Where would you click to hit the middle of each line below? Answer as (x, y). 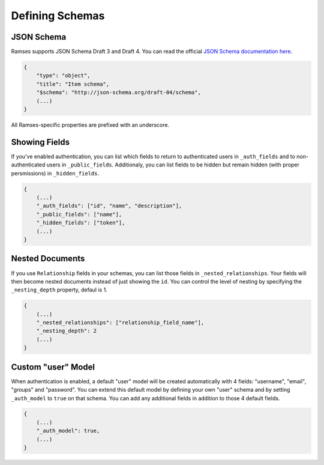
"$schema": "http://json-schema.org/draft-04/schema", (118, 93)
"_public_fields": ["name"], (79, 214)
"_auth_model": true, (68, 431)
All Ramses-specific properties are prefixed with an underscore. (90, 125)
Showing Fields (40, 142)
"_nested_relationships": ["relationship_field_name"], (120, 323)
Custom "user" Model (53, 367)
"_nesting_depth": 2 (67, 331)
